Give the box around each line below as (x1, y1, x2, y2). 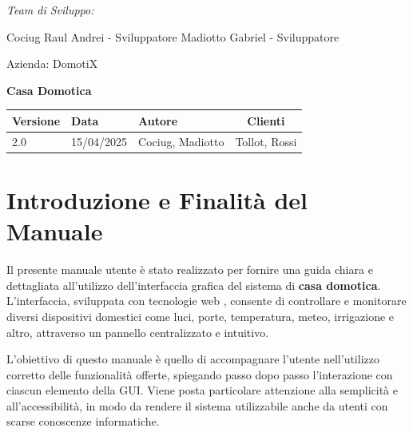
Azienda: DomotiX (6, 55, 98, 72)
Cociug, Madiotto (138, 133, 224, 149)
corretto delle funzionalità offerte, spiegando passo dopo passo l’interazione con (6, 366, 393, 382)
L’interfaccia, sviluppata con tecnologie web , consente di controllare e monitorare (6, 292, 407, 309)
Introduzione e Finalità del (6, 184, 308, 216)
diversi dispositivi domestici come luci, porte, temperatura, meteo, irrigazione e (6, 307, 395, 324)
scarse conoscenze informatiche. (6, 413, 160, 430)
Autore (138, 112, 178, 129)
